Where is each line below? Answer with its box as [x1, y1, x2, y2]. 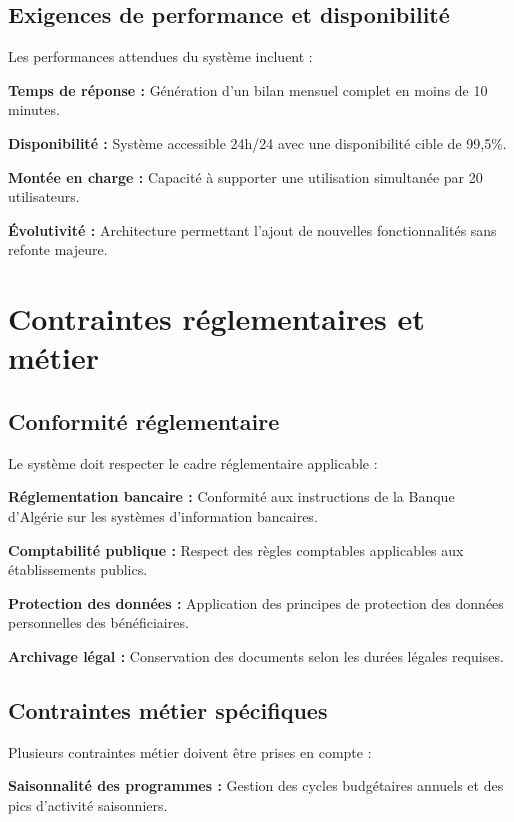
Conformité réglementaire [8, 405, 280, 436]
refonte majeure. [8, 239, 108, 260]
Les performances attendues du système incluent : [8, 46, 313, 67]
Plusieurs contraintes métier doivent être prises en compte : [8, 741, 372, 762]
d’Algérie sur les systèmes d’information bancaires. [8, 505, 318, 526]
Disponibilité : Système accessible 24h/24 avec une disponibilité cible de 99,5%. [8, 132, 507, 153]
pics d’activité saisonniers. [8, 794, 168, 815]
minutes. [8, 99, 60, 120]
